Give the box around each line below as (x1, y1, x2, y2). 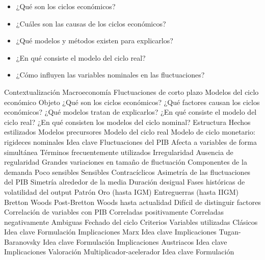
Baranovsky (4, 236, 41, 247)
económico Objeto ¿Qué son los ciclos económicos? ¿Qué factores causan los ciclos (4, 96, 260, 107)
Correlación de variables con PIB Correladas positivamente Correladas (4, 206, 224, 217)
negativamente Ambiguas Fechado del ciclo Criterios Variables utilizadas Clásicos (4, 216, 258, 227)
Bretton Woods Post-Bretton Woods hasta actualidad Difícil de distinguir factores (4, 196, 261, 207)
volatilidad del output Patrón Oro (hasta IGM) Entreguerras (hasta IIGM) (4, 186, 238, 197)
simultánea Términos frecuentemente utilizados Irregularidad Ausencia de (4, 146, 233, 157)
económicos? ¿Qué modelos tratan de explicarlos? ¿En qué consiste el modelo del (4, 107, 257, 117)
